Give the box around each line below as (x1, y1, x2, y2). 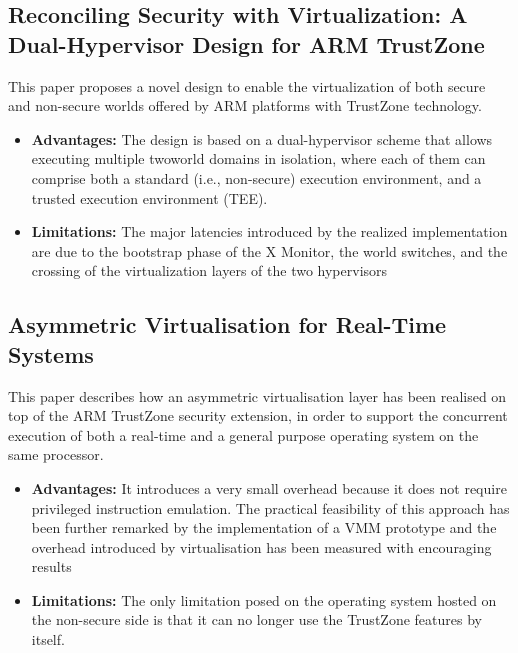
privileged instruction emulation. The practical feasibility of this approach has (31, 497, 510, 518)
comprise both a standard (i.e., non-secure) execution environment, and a (31, 167, 482, 188)
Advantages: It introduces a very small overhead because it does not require (31, 477, 507, 498)
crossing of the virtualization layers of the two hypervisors (31, 260, 388, 281)
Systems (8, 338, 94, 369)
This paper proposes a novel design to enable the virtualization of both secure (8, 75, 486, 96)
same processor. (8, 444, 104, 465)
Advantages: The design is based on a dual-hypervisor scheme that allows (31, 128, 493, 149)
